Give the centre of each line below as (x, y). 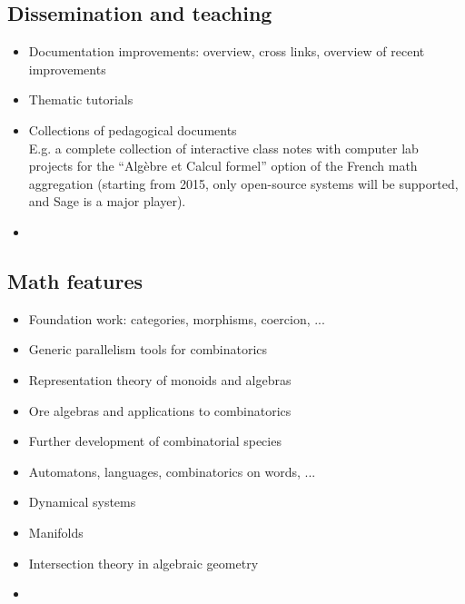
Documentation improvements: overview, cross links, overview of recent (227, 51)
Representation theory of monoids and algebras (160, 379)
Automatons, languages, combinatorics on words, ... (172, 471)
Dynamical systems (82, 502)
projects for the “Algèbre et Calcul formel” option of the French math (223, 166)
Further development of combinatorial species (155, 441)
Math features (75, 280)
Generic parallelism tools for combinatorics (148, 349)
